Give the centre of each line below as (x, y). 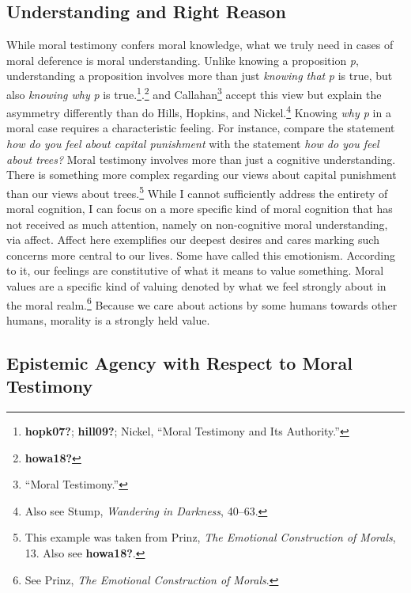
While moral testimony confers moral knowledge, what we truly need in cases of (200, 45)
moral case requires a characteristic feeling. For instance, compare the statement (201, 128)
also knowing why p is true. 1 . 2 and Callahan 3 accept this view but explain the (194, 93)
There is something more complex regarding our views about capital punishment (202, 175)
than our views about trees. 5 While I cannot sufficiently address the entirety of (197, 192)
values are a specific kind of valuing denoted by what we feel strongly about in (196, 286)
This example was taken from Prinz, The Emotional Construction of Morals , (210, 537)
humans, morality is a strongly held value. (108, 319)
